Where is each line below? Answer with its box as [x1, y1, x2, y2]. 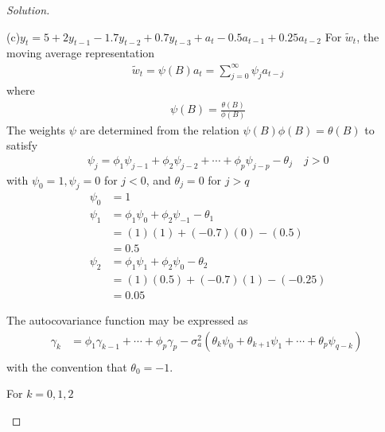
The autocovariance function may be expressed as [6, 311, 248, 328]
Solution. [6, 2, 50, 18]
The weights [6, 121, 65, 138]
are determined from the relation [80, 121, 239, 138]
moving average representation [6, 45, 155, 61]
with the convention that [6, 358, 127, 375]
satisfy [6, 137, 38, 154]
